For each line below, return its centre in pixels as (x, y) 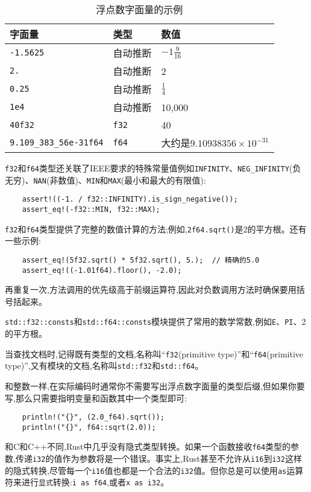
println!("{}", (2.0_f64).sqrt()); (93, 417)
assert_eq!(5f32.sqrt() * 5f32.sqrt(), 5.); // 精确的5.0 (141, 260)
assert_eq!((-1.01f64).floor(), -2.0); (102, 270)
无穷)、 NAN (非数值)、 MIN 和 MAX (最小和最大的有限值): (105, 180)
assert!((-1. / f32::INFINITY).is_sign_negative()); (130, 200)
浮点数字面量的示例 (140, 9)
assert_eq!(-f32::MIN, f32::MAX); (91, 209)
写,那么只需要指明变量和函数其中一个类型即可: (96, 398)
